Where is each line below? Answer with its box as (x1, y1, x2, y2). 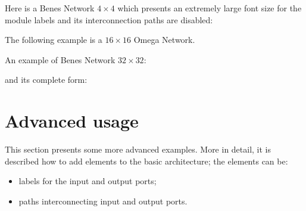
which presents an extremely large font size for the (117, 2, 302, 14)
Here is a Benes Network (5, 2, 95, 14)
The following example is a (5, 33, 102, 46)
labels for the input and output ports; (18, 175, 157, 187)
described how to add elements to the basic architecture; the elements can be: (5, 154, 288, 167)
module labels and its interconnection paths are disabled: (5, 13, 213, 26)
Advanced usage (5, 108, 139, 133)
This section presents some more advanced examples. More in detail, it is (5, 143, 271, 156)
